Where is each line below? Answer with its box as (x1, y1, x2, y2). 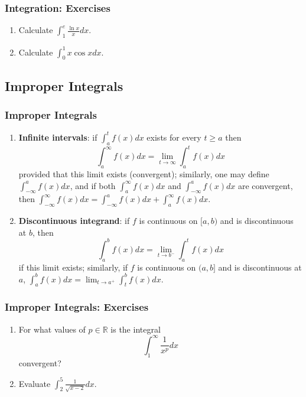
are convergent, (237, 179, 293, 191)
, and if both (70, 179, 116, 191)
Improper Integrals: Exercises (5, 300, 149, 314)
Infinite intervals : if (18, 131, 97, 143)
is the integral (110, 323, 161, 335)
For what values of (18, 323, 86, 335)
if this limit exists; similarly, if (18, 261, 128, 273)
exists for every (147, 131, 201, 143)
